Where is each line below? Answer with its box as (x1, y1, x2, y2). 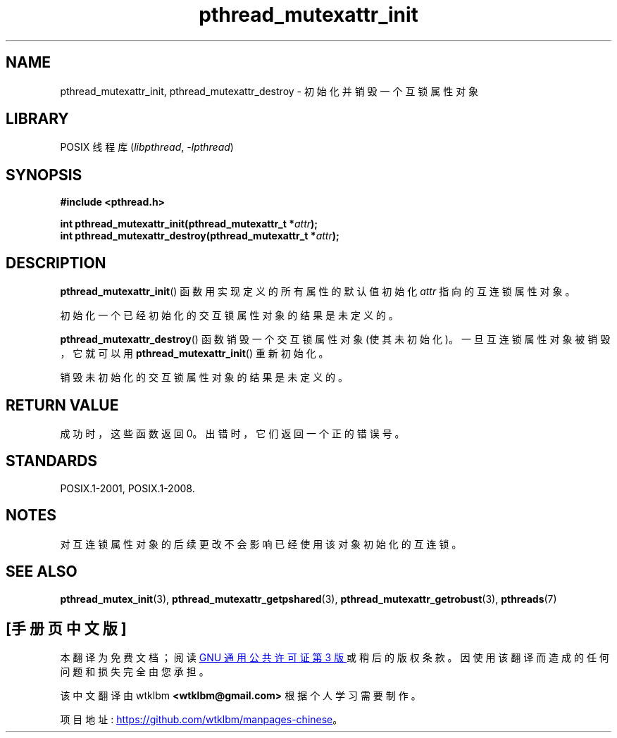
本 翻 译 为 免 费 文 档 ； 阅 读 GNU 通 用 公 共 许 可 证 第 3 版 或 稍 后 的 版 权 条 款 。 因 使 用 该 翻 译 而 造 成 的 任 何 (60, 651, 609, 664)
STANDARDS (6, 452, 98, 470)
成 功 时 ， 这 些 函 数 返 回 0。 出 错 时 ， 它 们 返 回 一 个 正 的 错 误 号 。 (60, 427, 405, 439)
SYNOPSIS (6, 165, 82, 184)
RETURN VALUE (6, 396, 119, 414)
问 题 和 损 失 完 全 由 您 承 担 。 (60, 665, 209, 678)
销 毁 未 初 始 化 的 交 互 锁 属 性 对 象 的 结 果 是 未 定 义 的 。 (60, 371, 349, 384)
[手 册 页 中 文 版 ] (6, 619, 127, 637)
